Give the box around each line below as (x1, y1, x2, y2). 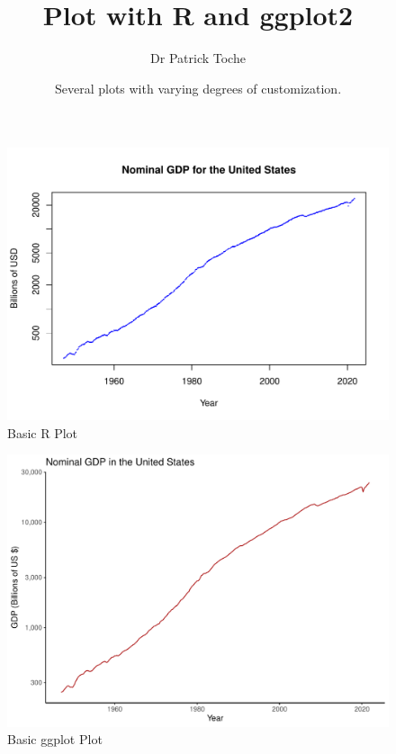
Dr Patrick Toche (150, 49, 246, 67)
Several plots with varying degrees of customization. (54, 78, 342, 97)
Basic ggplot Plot (7, 730, 103, 749)
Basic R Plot (7, 423, 78, 442)
